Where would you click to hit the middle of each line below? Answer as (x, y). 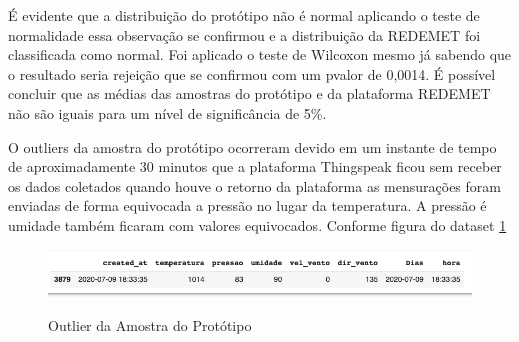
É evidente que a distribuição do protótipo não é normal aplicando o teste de (244, 15)
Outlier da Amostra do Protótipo (150, 325)
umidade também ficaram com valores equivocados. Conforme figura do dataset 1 (257, 224)
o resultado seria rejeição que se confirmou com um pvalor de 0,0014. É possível (252, 73)
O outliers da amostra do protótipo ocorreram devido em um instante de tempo (252, 146)
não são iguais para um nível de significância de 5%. (167, 112)
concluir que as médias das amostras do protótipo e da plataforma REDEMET (249, 93)
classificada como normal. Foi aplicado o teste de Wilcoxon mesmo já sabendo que (260, 54)
